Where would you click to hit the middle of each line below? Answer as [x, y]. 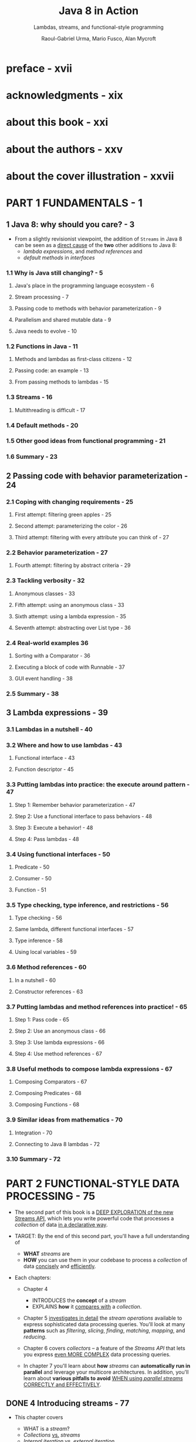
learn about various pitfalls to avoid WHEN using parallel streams [103, 1378]
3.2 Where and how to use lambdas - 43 [64, 745]
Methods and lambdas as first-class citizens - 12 [73, 359]
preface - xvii [39, 68]
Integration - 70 [33, 1133]
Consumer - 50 [33, 879]
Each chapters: [33, 1278]
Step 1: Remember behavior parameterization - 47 [75, 805]
